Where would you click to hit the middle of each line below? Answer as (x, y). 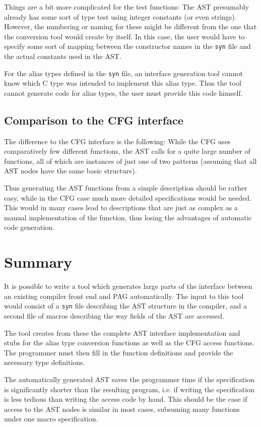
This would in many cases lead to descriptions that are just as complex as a (121, 207)
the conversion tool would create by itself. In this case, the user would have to (124, 36)
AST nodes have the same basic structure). (71, 171)
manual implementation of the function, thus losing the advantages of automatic (128, 217)
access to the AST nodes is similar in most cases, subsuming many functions (122, 409)
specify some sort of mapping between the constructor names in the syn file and (127, 46)
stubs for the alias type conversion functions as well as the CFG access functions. (129, 343)
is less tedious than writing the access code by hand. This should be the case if (126, 399)
